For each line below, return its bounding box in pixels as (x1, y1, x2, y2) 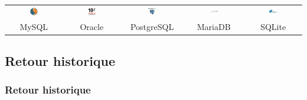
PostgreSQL (130, 20, 174, 32)
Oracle (80, 20, 104, 32)
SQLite (260, 20, 286, 32)
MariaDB (197, 20, 231, 32)
